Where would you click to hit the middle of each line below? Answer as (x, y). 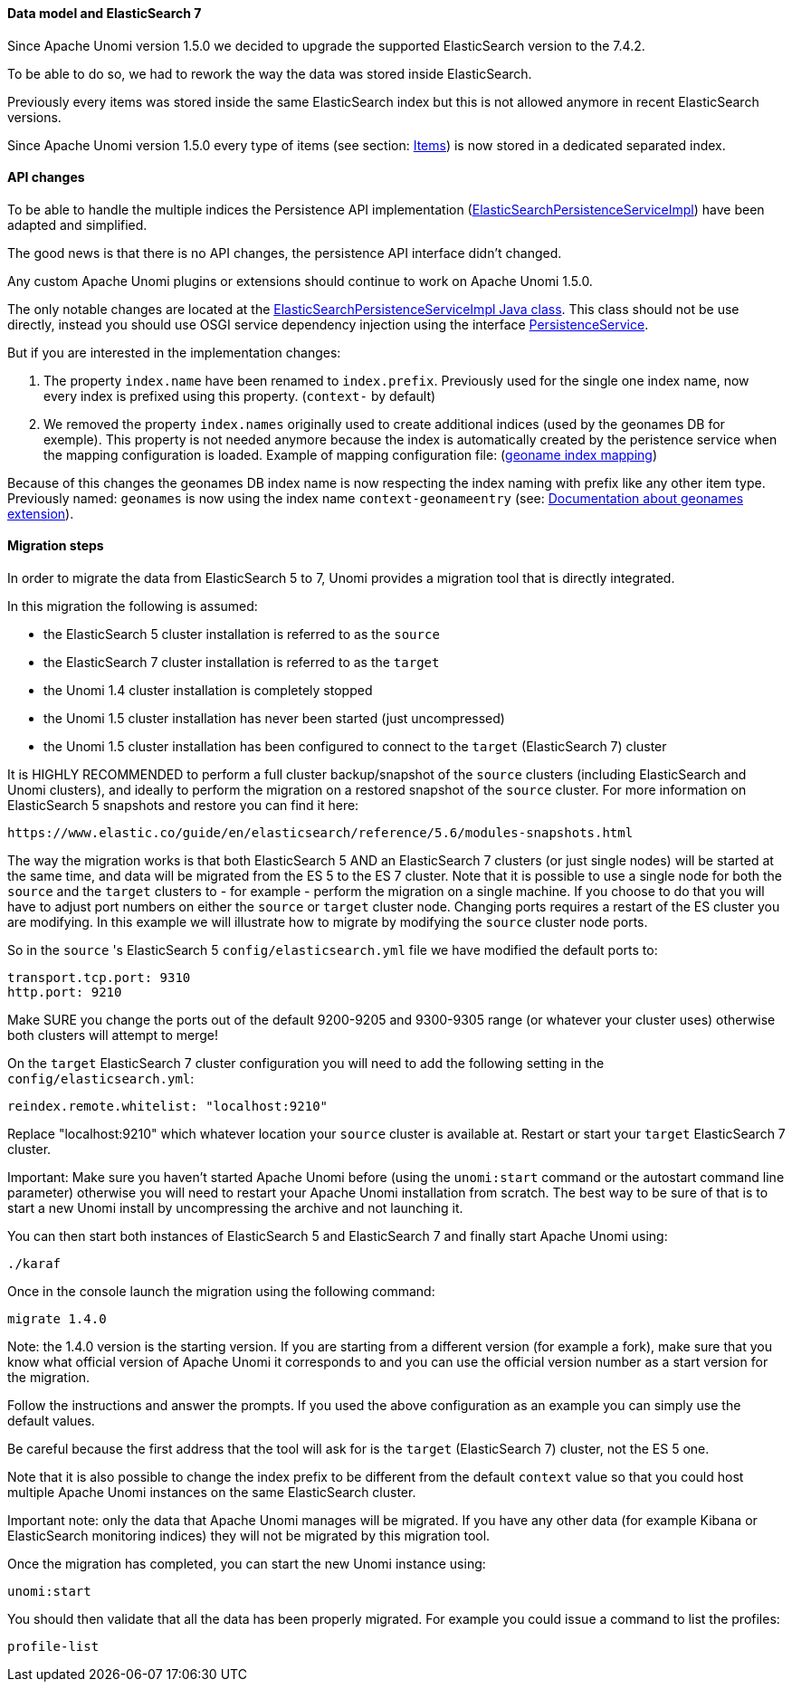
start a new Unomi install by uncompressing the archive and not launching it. (235, 1208)
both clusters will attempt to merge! (113, 1035)
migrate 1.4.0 (57, 1319)
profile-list (53, 1647)
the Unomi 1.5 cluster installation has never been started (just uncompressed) (274, 719)
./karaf (34, 1264)
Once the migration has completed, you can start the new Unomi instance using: (247, 1564)
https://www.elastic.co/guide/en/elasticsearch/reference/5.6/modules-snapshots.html (320, 833)
